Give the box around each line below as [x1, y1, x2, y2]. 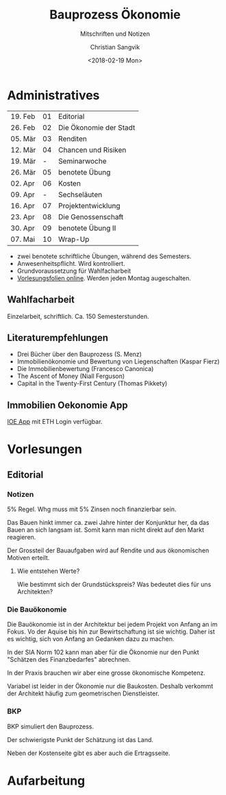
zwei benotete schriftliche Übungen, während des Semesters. [16, 251, 192, 260]
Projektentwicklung [58, 201, 121, 210]
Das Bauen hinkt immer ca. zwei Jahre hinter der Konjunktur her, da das [7, 519, 210, 526]
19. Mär [10, 156, 36, 166]
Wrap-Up [58, 234, 90, 244]
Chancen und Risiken [58, 145, 127, 155]
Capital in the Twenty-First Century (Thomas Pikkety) [16, 379, 168, 388]
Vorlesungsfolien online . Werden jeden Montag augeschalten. [16, 273, 192, 282]
